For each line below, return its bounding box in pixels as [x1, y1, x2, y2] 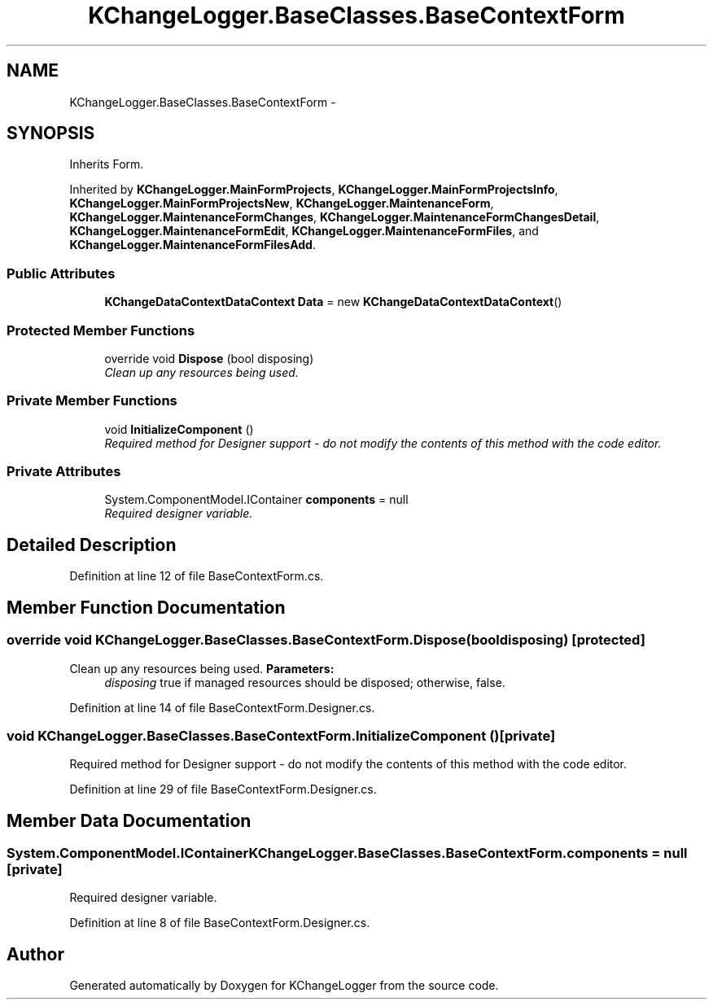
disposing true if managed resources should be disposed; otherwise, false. [104, 675, 505, 689]
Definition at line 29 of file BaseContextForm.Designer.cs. [69, 782, 377, 797]
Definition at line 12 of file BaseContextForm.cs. [69, 569, 324, 584]
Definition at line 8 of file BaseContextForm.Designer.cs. [69, 916, 370, 930]
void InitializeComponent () [104, 422, 254, 436]
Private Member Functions [7, 392, 177, 409]
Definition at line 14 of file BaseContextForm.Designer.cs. [69, 700, 375, 715]
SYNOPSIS [7, 123, 95, 144]
